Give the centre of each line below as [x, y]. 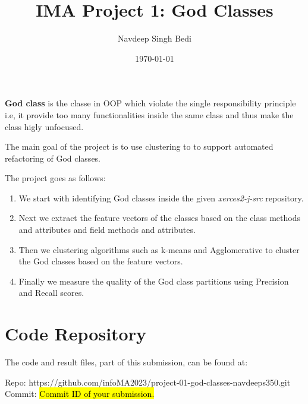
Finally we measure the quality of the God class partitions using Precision [154, 281]
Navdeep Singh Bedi [155, 38]
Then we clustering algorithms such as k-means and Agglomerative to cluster [159, 249]
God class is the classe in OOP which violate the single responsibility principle [150, 103]
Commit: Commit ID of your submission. [80, 394]
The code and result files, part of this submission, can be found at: [126, 362]
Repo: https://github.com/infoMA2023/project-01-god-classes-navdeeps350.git [148, 382]
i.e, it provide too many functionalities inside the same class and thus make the [149, 114]
